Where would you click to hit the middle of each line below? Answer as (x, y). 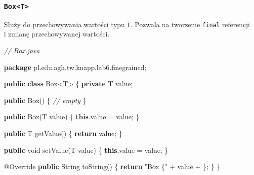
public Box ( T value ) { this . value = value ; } (72, 117)
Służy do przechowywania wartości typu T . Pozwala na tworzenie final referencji (127, 24)
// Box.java (22, 51)
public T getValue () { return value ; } (63, 133)
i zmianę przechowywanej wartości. (57, 34)
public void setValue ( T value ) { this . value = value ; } (86, 150)
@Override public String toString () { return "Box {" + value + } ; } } (112, 166)
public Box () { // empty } (45, 100)
